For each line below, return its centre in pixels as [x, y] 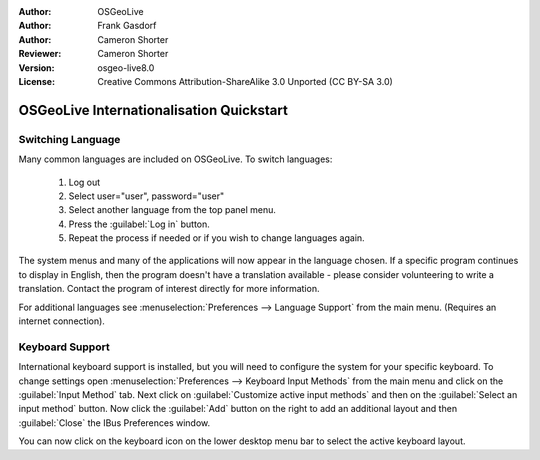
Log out [84, 182]
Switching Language [69, 139]
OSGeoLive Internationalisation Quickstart [153, 110]
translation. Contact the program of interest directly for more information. [169, 289]
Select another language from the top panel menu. [172, 210]
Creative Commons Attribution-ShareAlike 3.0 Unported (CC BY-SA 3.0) [245, 81]
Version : [36, 67]
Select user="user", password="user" [146, 196]
